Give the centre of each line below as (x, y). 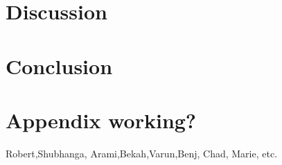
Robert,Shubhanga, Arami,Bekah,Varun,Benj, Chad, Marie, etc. (142, 153)
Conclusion (59, 66)
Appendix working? (101, 120)
